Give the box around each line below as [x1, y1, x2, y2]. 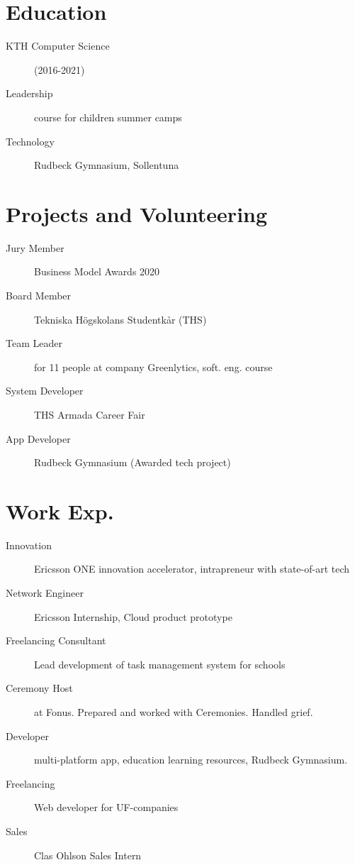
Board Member [6, 288, 72, 302]
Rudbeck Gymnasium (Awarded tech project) [34, 455, 231, 470]
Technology [6, 133, 55, 148]
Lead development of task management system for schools [34, 656, 286, 671]
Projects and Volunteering [6, 199, 268, 228]
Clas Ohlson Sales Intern [34, 847, 142, 862]
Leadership [6, 86, 53, 101]
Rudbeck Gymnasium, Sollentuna [34, 158, 179, 172]
